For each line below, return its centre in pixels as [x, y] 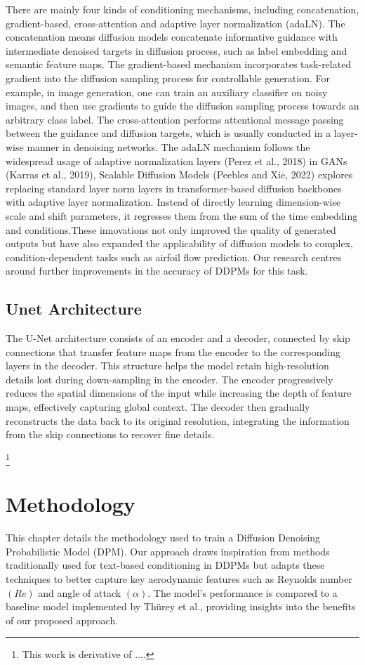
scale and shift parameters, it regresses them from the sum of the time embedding [182, 215]
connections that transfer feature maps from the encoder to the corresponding [173, 351]
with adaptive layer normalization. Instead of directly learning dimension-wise [173, 202]
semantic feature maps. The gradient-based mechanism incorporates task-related [179, 64]
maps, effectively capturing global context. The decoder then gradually [158, 407]
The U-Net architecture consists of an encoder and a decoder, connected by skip [178, 338]
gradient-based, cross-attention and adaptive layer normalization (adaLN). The [175, 23]
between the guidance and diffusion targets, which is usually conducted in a [168, 133]
